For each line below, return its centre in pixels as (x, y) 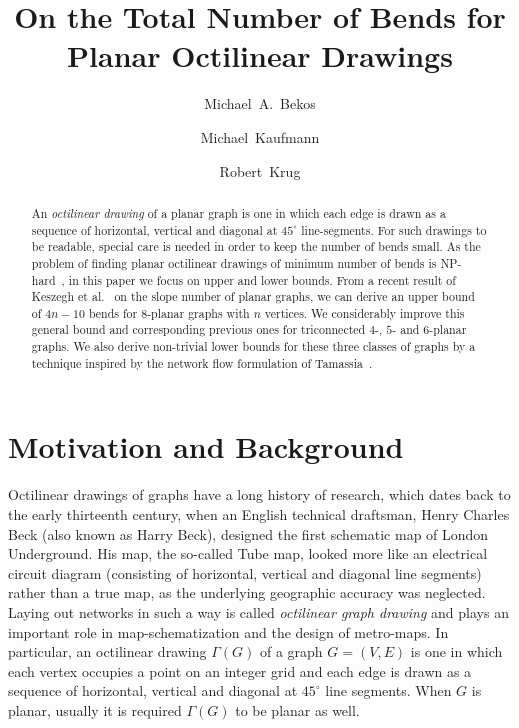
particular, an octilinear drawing (107, 651)
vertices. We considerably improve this (364, 312)
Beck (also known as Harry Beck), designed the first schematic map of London (248, 533)
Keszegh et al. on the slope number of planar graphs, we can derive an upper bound (253, 296)
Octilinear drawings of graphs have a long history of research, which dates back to (259, 494)
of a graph (291, 651)
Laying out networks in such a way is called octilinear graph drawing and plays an (258, 611)
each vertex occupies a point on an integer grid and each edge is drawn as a (240, 670)
